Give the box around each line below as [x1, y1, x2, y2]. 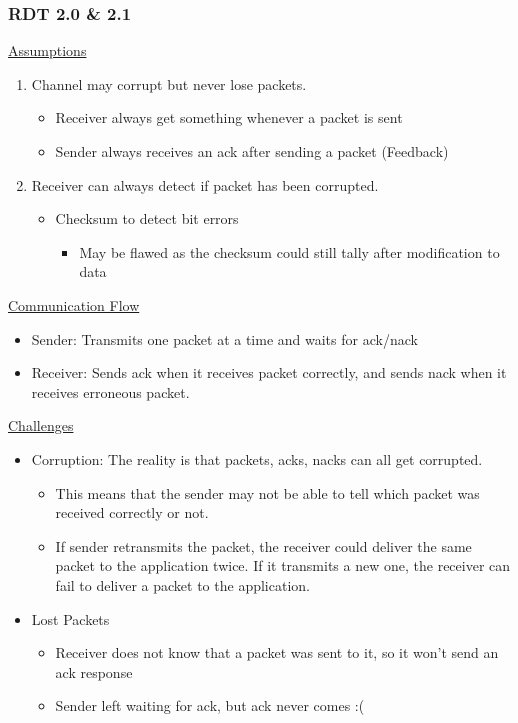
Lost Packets [31, 608, 110, 629]
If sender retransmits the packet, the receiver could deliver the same [55, 535, 472, 556]
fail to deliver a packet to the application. [55, 574, 310, 595]
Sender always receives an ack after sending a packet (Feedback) [55, 141, 449, 161]
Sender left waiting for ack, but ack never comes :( [55, 695, 365, 716]
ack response [55, 661, 133, 682]
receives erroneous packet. [31, 381, 190, 402]
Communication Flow [8, 294, 140, 315]
